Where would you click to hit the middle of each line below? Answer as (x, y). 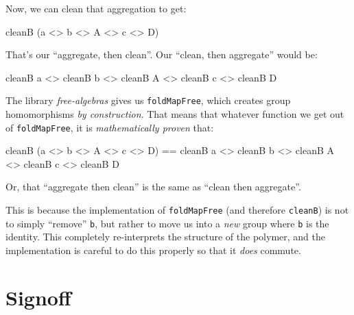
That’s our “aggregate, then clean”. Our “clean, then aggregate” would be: (162, 54)
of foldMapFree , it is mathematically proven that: (110, 127)
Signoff (38, 297)
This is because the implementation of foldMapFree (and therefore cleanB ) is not (177, 210)
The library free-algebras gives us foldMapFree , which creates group (148, 100)
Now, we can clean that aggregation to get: (96, 8)
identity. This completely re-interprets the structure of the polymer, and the (165, 237)
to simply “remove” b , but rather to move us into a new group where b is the (167, 223)
